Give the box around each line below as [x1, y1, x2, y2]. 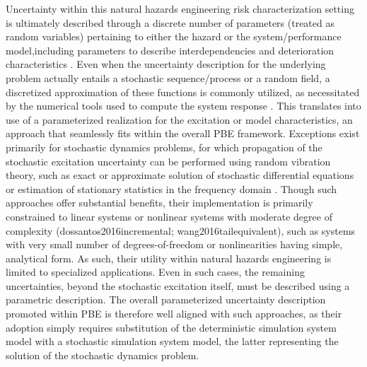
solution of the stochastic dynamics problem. [6, 347, 199, 362]
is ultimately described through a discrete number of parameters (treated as [6, 15, 334, 30]
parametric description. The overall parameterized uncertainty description [6, 292, 326, 307]
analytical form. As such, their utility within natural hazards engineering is [6, 250, 332, 265]
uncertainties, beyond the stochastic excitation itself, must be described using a [6, 278, 350, 293]
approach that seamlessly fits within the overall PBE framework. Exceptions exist [6, 126, 360, 141]
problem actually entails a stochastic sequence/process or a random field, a [6, 70, 330, 85]
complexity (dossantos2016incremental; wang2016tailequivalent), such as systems [6, 223, 356, 238]
